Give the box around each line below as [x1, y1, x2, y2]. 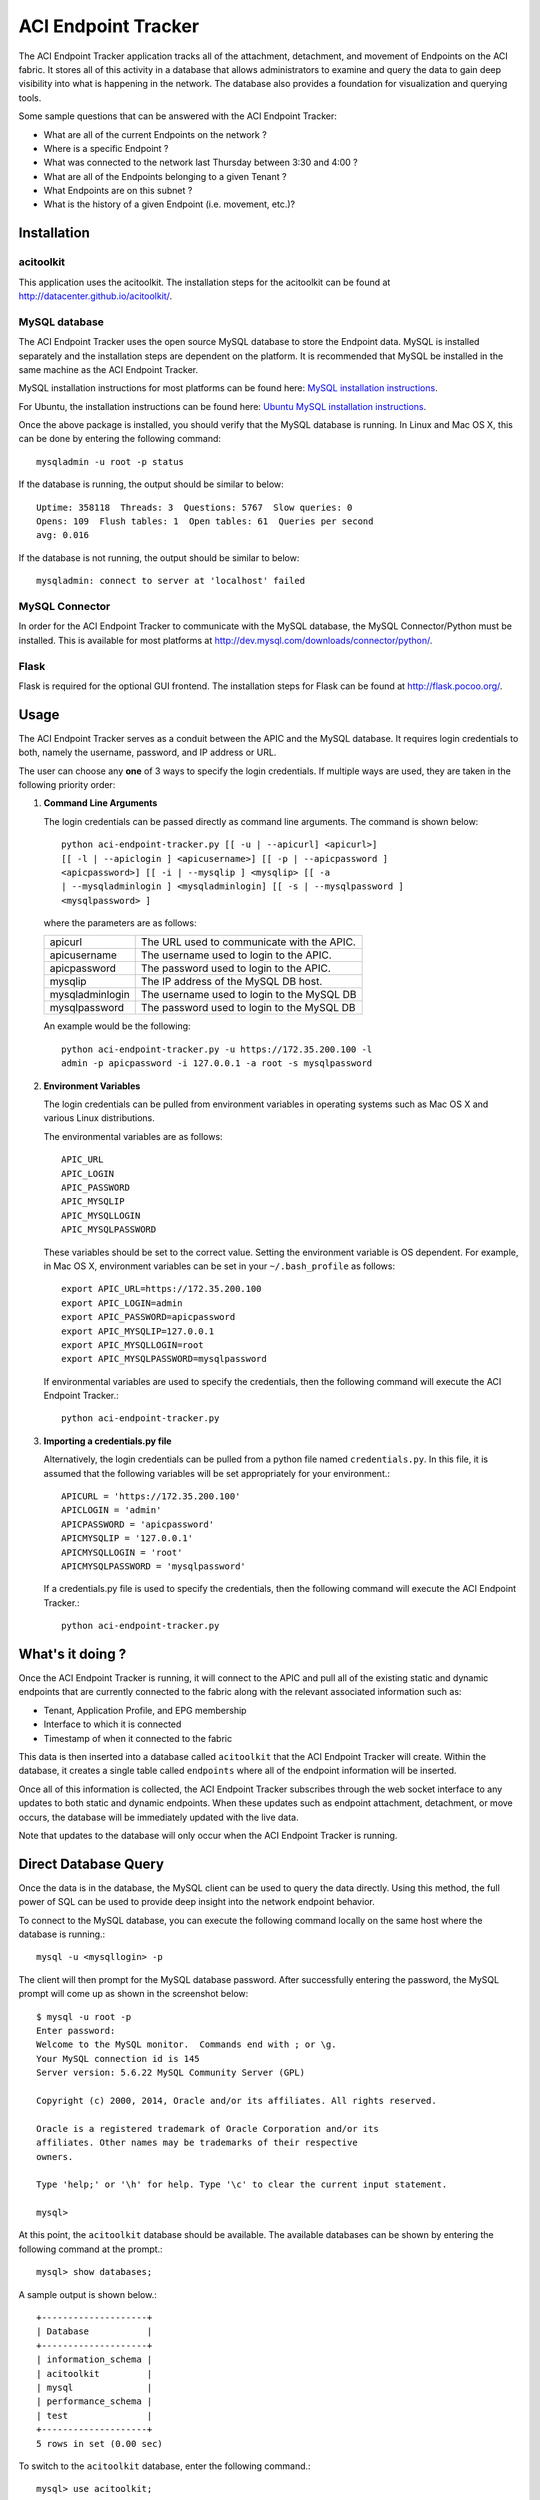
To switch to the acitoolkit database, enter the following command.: [18, 2460, 311, 2472]
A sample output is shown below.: [18, 2288, 157, 2300]
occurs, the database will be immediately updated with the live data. [18, 1811, 299, 1823]
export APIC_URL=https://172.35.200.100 [61, 1283, 262, 1295]
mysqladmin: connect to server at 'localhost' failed [36, 575, 305, 587]
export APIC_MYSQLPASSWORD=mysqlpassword [61, 1353, 267, 1365]
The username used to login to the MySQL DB [140, 988, 357, 1002]
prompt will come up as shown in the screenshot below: [18, 1988, 249, 2000]
